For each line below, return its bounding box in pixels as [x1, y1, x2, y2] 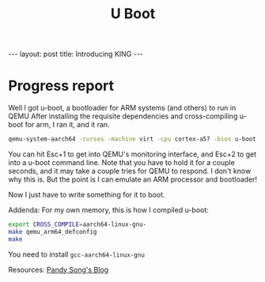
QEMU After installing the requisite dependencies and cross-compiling [8, 111, 238, 121]
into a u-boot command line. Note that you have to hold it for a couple [8, 158, 235, 167]
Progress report [8, 77, 115, 95]
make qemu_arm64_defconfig [8, 227, 97, 235]
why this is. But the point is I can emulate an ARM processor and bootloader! [8, 175, 258, 184]
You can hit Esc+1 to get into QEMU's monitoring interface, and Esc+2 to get [8, 149, 257, 159]
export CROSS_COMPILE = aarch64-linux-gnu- [8, 220, 147, 228]
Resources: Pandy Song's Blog [8, 265, 109, 274]
